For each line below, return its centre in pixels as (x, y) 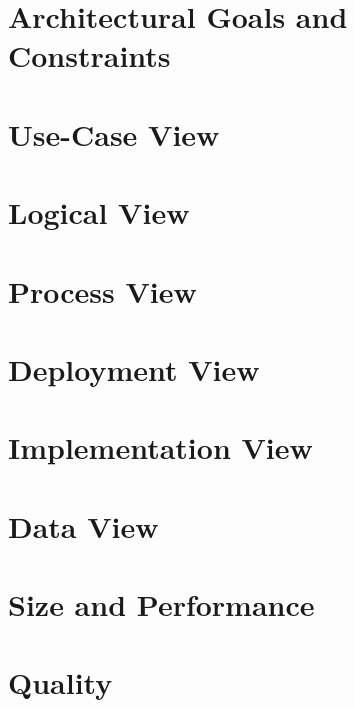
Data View (83, 525)
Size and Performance (161, 604)
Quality (60, 682)
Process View (102, 290)
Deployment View (134, 368)
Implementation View (160, 447)
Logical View (99, 212)
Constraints (89, 55)
